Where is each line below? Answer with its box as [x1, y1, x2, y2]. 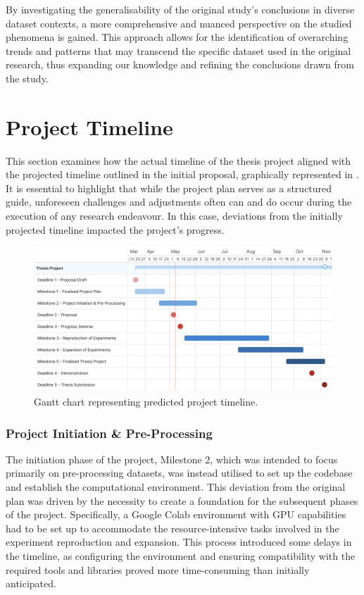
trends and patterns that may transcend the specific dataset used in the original [6, 43, 351, 58]
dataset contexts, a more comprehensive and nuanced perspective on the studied [6, 15, 352, 30]
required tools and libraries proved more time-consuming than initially [6, 562, 310, 577]
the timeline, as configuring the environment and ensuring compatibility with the [6, 549, 356, 563]
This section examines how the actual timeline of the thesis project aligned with [6, 153, 351, 168]
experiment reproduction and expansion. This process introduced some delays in [6, 534, 352, 549]
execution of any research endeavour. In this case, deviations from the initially [6, 208, 343, 223]
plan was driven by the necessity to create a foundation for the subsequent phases [6, 493, 358, 508]
